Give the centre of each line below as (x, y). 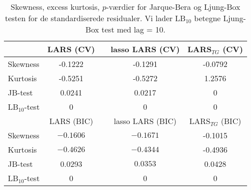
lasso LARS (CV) (145, 49)
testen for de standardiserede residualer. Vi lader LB (95, 18)
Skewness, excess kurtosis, (55, 7)
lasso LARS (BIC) (145, 121)
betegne (208, 18)
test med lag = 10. (133, 29)
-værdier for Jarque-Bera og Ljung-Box (173, 7)
